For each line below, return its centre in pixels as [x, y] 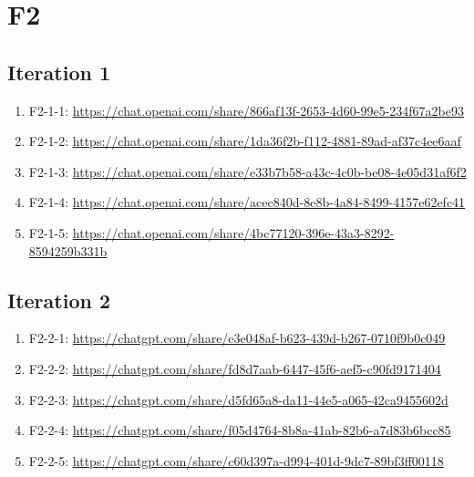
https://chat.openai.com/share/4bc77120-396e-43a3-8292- [233, 232]
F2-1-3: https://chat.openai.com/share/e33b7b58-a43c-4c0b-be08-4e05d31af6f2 [247, 171]
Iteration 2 [59, 300]
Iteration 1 [59, 72]
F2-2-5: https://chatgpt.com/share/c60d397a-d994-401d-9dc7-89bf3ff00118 [236, 460]
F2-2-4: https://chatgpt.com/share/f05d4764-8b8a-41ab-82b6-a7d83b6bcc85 [240, 430]
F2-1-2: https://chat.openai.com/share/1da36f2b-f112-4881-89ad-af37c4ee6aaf [245, 141]
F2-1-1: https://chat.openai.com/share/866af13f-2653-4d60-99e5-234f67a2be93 [246, 110]
